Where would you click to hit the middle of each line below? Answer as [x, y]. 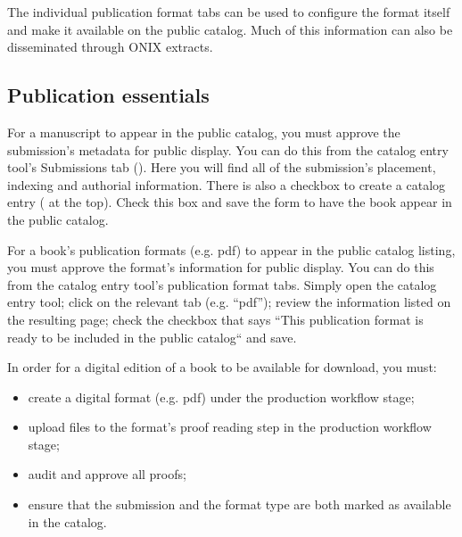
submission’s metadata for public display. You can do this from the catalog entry [228, 149]
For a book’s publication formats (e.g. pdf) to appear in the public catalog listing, [231, 249]
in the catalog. [67, 521]
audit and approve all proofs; [107, 474]
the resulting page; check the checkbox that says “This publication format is [215, 319]
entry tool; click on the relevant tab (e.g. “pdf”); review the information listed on [229, 302]
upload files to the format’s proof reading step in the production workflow [230, 427]
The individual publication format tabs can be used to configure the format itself [229, 12]
